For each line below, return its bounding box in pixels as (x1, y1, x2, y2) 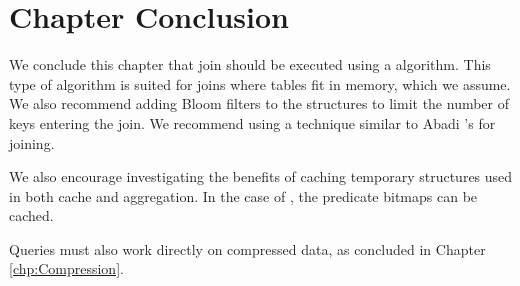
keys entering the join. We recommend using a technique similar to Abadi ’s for (9, 112, 496, 133)
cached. (9, 205, 54, 226)
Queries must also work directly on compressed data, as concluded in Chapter (9, 238, 486, 259)
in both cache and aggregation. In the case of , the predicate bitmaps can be (9, 185, 478, 206)
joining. (9, 132, 55, 153)
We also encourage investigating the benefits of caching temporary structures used (9, 166, 513, 187)
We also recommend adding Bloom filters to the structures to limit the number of (9, 93, 510, 114)
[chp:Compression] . (9, 258, 124, 279)
